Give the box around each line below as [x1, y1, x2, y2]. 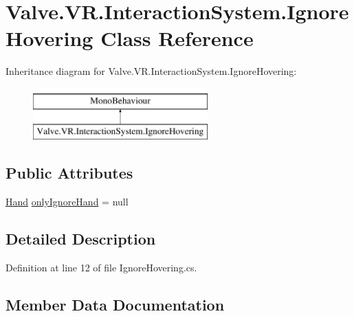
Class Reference [100, 24, 254, 52]
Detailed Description [5, 228, 156, 249]
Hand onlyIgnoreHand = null [5, 194, 129, 209]
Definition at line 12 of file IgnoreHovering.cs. [5, 260, 197, 275]
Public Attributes [5, 162, 133, 183]
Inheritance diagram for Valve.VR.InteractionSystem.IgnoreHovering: [5, 64, 297, 78]
